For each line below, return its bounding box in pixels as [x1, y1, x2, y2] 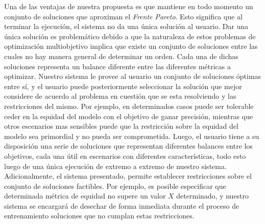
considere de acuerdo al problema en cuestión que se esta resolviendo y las [4, 91, 236, 101]
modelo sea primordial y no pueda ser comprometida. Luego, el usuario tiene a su [4, 130, 259, 141]
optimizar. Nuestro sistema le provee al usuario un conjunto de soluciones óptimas [4, 71, 261, 81]
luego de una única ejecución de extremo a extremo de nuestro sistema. [4, 160, 227, 171]
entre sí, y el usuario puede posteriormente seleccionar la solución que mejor [4, 80, 242, 91]
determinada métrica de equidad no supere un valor [4, 190, 166, 201]
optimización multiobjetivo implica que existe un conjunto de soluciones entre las [4, 41, 258, 51]
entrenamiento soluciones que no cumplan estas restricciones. [4, 210, 195, 221]
